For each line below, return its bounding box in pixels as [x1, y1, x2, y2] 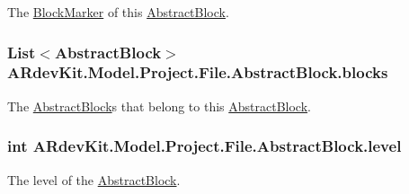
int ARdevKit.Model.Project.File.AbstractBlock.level [7, 135, 402, 157]
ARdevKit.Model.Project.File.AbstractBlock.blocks [7, 61, 388, 84]
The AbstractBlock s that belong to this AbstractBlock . [7, 96, 311, 115]
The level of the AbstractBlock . [7, 170, 181, 189]
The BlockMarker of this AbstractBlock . [7, 3, 229, 21]
